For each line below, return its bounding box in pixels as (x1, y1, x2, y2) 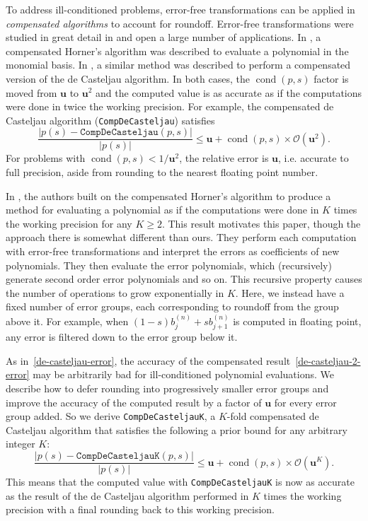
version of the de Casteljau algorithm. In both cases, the (6, 71, 250, 86)
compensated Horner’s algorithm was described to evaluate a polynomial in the (6, 43, 349, 58)
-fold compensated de (226, 409, 319, 423)
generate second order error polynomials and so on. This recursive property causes (6, 271, 362, 286)
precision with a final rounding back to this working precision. (6, 502, 275, 517)
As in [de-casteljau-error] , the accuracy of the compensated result (6, 353, 291, 368)
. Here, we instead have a (235, 285, 345, 300)
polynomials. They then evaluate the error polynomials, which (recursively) (6, 257, 332, 272)
